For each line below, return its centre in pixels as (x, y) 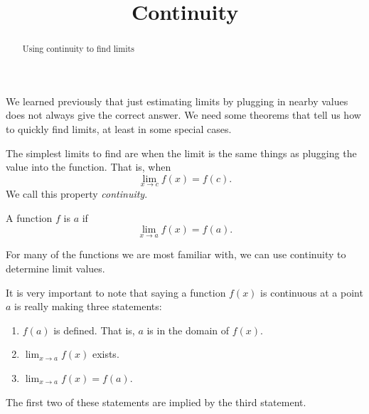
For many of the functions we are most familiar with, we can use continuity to (176, 254)
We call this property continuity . (77, 194)
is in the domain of (188, 330)
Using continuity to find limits (78, 49)
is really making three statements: (88, 306)
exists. (106, 354)
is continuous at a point (312, 292)
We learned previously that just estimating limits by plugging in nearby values (177, 101)
